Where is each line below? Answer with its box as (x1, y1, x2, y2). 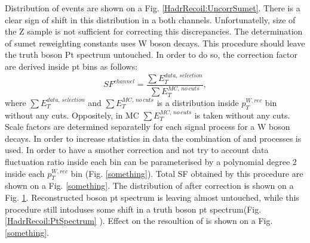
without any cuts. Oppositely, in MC (5, 108, 139, 121)
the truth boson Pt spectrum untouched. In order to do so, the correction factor (5, 48, 297, 61)
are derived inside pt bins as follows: (5, 60, 138, 72)
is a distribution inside (156, 96, 239, 108)
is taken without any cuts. (194, 108, 290, 121)
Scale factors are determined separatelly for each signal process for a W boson (5, 120, 290, 133)
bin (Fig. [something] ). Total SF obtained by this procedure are (70, 167, 303, 179)
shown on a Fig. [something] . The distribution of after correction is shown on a (5, 179, 294, 192)
